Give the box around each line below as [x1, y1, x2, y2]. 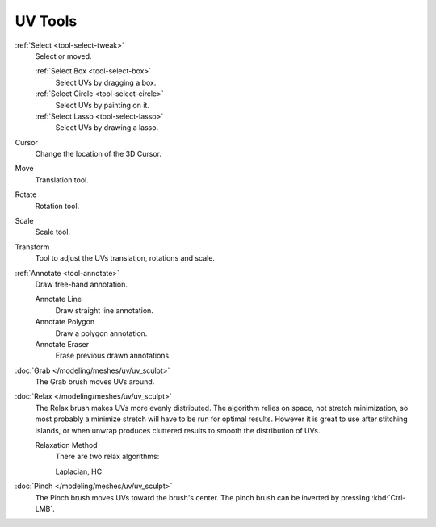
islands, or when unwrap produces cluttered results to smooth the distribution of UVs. [35, 425, 321, 435]
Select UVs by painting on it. [55, 100, 149, 110]
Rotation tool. [35, 201, 80, 211]
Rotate [15, 190, 37, 199]
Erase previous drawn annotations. [55, 351, 171, 361]
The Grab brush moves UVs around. [35, 377, 155, 387]
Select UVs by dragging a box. [55, 77, 157, 87]
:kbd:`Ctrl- [371, 492, 406, 502]
